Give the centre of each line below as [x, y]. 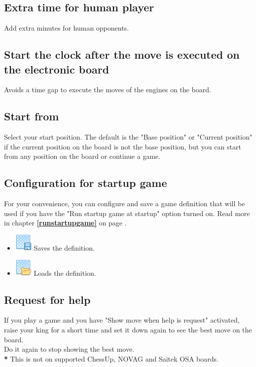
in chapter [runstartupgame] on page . [65, 223]
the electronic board [57, 69]
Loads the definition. [65, 273]
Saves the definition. [64, 247]
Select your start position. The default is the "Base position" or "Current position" [128, 137]
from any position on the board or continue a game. [82, 156]
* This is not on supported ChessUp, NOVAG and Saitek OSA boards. [111, 358]
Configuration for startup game [86, 183]
